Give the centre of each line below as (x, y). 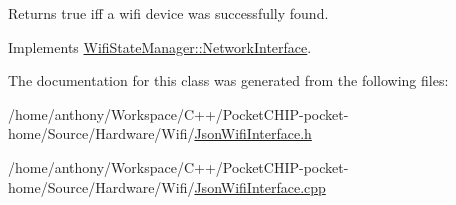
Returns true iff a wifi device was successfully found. (168, 13)
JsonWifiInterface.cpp (260, 186)
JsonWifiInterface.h (253, 133)
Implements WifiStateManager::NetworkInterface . (160, 46)
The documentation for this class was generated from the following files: (228, 80)
